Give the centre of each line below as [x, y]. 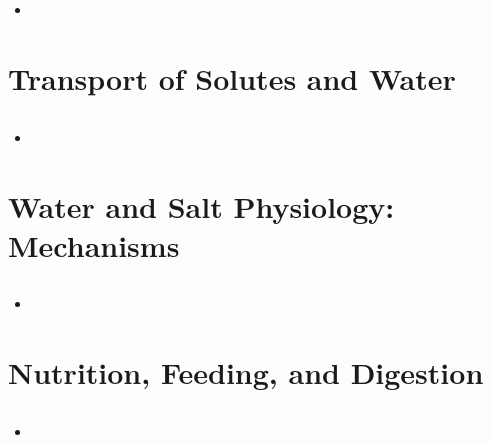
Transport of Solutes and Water [232, 78]
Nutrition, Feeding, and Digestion [246, 372]
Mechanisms [94, 244]
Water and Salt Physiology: [201, 205]
